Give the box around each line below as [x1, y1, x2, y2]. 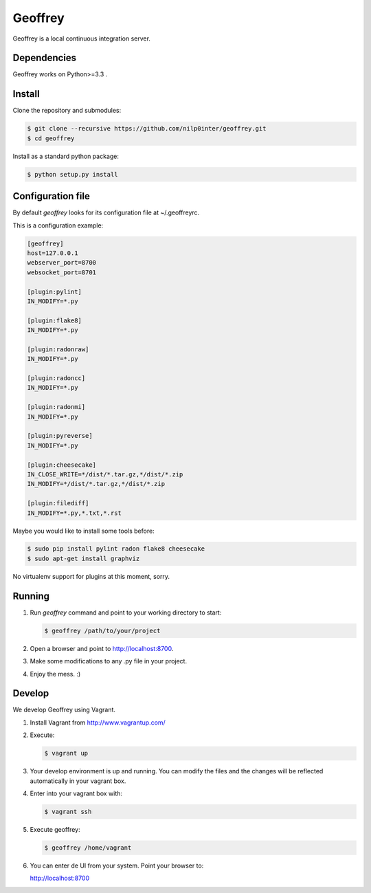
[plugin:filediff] [27, 499, 89, 507]
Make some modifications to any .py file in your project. [30, 657, 188, 665]
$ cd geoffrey [27, 134, 75, 142]
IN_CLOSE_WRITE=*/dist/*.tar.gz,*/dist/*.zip [27, 470, 183, 478]
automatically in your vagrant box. [30, 777, 126, 785]
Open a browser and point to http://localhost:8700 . [30, 644, 174, 652]
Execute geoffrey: [30, 825, 80, 833]
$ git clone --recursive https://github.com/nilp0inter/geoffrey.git [27, 124, 267, 133]
